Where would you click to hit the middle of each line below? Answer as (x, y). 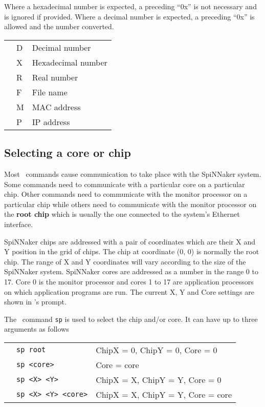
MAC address (56, 107)
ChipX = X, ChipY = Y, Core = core (164, 394)
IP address (51, 121)
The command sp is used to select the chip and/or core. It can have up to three (131, 319)
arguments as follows (37, 329)
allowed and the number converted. (59, 26)
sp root (31, 350)
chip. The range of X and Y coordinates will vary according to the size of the (125, 261)
